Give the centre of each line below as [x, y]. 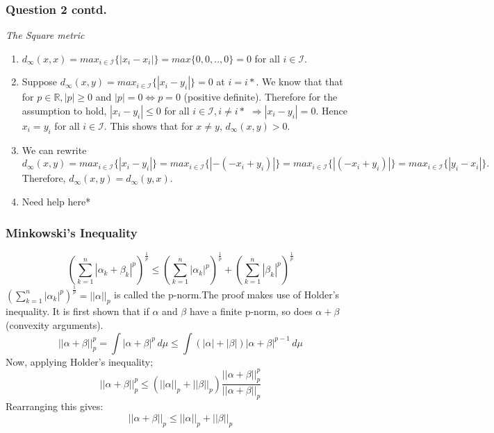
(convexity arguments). [55, 324]
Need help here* [56, 201]
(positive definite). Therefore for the [261, 97]
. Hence [331, 110]
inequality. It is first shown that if [77, 311]
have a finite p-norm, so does [251, 311]
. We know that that [299, 82]
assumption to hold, [64, 110]
